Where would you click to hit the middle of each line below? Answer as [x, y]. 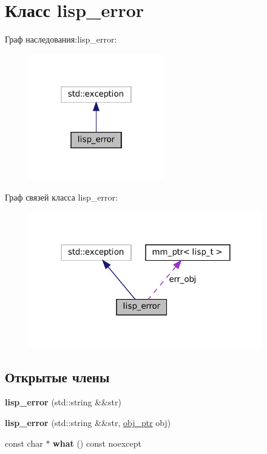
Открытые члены [57, 377]
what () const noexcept [97, 443]
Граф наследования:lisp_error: [61, 39]
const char [24, 443]
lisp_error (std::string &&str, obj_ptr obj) [88, 422]
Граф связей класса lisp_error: [61, 197]
